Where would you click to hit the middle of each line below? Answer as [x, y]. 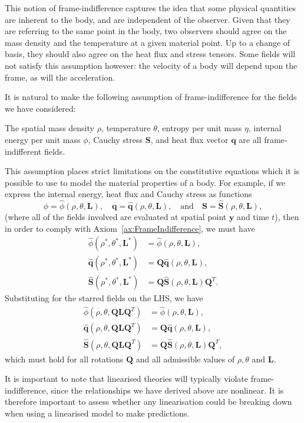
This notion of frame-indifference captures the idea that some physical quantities [150, 8]
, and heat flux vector [189, 139]
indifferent [23, 151]
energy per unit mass [43, 139]
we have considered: [40, 108]
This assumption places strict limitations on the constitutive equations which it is [152, 171]
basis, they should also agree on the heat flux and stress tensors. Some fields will [150, 54]
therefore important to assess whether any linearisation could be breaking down [148, 402]
